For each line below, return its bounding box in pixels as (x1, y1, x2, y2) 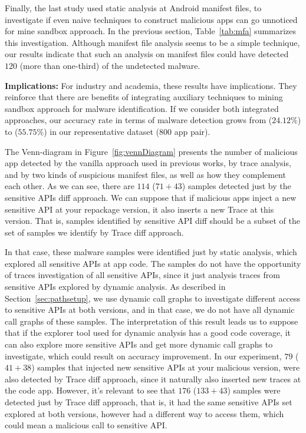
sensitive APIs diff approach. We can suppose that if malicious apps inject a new (5, 191, 297, 203)
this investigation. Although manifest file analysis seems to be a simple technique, (5, 36, 300, 48)
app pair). (174, 125, 210, 137)
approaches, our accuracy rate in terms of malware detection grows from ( (5, 114, 272, 126)
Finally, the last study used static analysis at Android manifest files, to (5, 2, 262, 14)
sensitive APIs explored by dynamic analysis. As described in (5, 280, 226, 293)
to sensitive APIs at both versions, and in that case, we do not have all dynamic (5, 303, 295, 316)
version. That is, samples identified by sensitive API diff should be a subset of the (5, 214, 301, 227)
